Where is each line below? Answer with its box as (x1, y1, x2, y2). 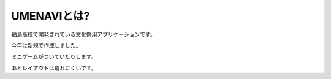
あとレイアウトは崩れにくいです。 (11, 64, 97, 72)
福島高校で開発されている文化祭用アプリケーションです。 (11, 31, 156, 38)
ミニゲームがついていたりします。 (11, 53, 97, 61)
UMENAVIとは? (11, 9, 90, 23)
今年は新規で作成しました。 (11, 42, 82, 49)
